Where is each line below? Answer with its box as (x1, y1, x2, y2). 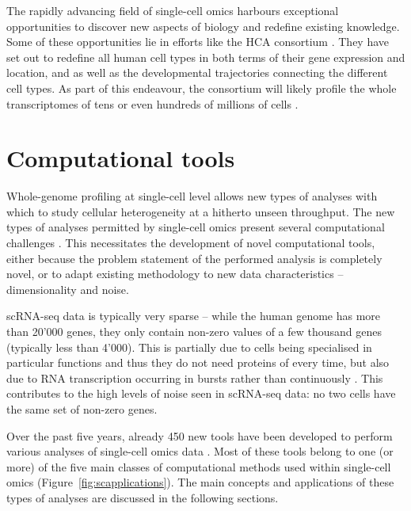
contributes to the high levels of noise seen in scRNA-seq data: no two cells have (6, 385, 396, 402)
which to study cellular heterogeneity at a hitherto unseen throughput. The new (6, 203, 395, 219)
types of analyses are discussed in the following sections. (6, 489, 279, 505)
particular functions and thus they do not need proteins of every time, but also (6, 354, 390, 371)
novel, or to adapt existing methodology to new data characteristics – (6, 265, 344, 282)
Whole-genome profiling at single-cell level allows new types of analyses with (6, 188, 378, 204)
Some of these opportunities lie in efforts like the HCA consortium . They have (6, 33, 390, 50)
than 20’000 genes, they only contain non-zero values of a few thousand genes (6, 323, 382, 340)
